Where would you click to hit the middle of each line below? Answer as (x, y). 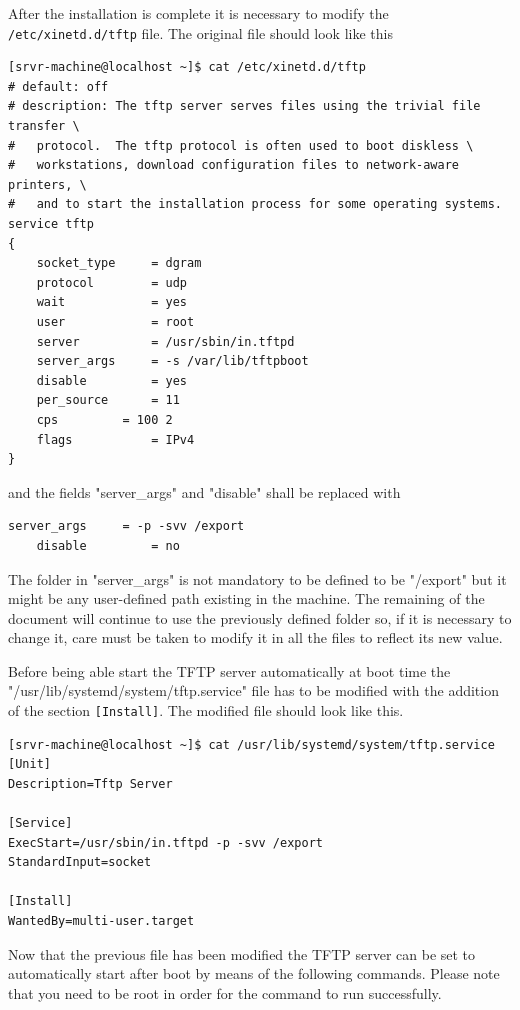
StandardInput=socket (80, 862)
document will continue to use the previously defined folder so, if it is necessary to (260, 617)
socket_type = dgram (119, 263)
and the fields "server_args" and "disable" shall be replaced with (204, 491)
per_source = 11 (108, 400)
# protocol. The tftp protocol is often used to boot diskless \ (241, 145)
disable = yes (111, 380)
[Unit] (29, 764)
